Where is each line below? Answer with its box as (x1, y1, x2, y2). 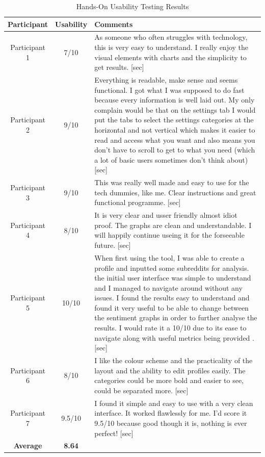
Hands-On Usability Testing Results (76, 1, 189, 11)
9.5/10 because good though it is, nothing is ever (94, 417, 247, 428)
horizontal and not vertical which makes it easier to (94, 124, 255, 135)
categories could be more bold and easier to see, (94, 375, 244, 386)
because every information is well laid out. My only (94, 94, 255, 105)
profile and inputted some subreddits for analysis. (94, 262, 249, 273)
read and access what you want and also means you (94, 134, 255, 145)
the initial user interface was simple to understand (94, 272, 251, 283)
